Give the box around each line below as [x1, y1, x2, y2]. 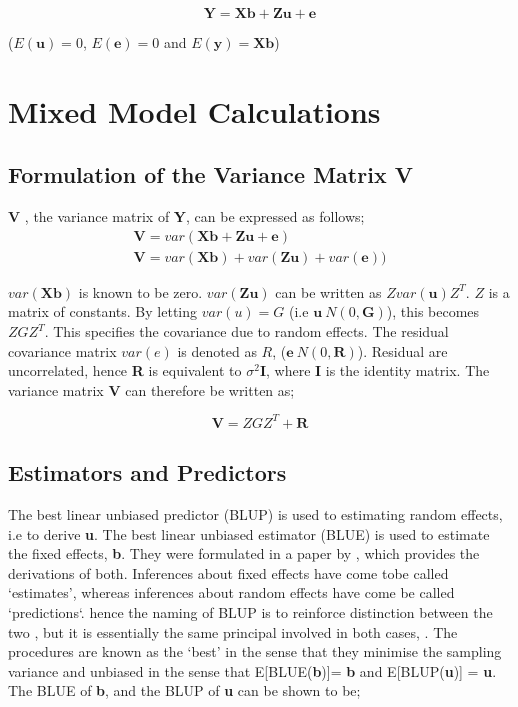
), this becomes [386, 301, 480, 322]
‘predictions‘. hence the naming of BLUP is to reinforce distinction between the [8, 602, 493, 623]
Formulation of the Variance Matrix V [8, 159, 413, 190]
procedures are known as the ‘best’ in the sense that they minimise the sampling [8, 641, 502, 662]
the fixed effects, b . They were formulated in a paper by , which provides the [8, 543, 480, 564]
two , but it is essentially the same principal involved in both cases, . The [8, 621, 458, 642]
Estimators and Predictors [8, 457, 287, 488]
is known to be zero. [78, 281, 203, 302]
